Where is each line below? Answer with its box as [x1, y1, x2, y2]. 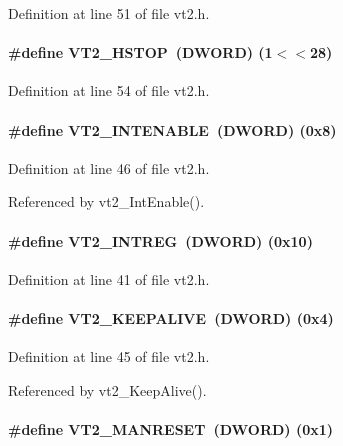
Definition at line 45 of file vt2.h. [8, 346, 210, 367]
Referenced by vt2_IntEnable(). [8, 191, 205, 212]
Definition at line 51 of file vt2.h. [8, 3, 210, 23]
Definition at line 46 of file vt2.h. [8, 157, 210, 178]
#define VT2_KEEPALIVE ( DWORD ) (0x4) [8, 307, 334, 328]
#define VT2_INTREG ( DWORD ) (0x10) [8, 230, 313, 251]
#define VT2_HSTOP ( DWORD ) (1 [8, 42, 273, 63]
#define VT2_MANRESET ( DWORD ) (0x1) [8, 418, 334, 439]
